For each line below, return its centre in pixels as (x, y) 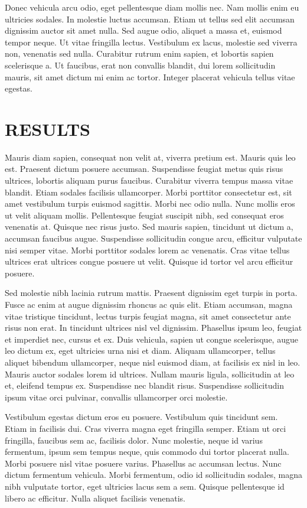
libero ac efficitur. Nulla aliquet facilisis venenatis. (95, 498)
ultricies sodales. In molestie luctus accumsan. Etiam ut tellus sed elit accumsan (150, 19)
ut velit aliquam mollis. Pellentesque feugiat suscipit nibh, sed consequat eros (144, 215)
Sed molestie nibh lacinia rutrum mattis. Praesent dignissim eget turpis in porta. (151, 293)
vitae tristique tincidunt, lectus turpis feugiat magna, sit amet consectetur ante (148, 316)
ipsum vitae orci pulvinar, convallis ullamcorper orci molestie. (116, 397)
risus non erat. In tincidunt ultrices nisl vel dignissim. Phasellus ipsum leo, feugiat (153, 328)
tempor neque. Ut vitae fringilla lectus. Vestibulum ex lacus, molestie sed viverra (151, 42)
